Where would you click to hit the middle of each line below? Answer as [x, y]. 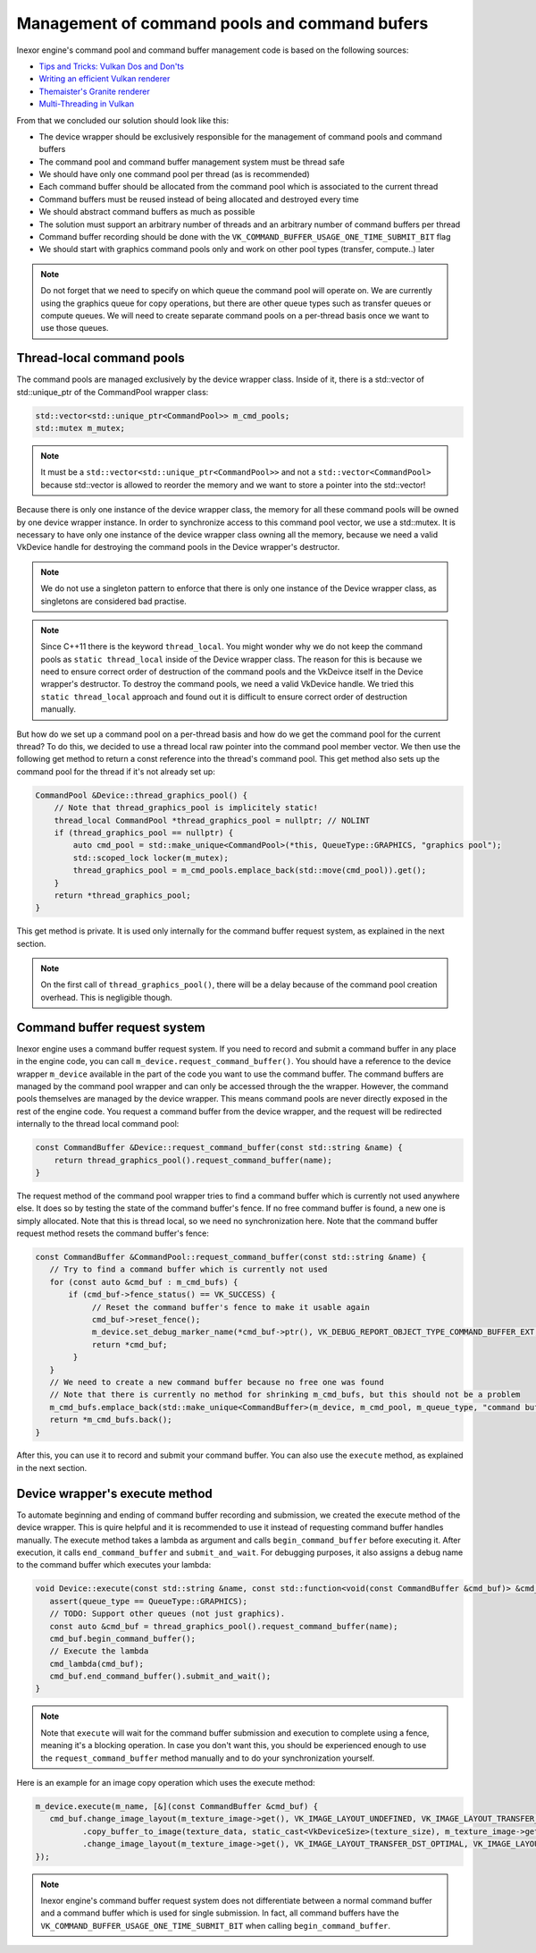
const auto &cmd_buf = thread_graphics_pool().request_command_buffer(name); [224, 1626]
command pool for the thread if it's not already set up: [116, 771]
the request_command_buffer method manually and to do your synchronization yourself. [208, 1758]
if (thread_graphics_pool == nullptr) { [144, 833]
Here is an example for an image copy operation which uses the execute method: [166, 1783]
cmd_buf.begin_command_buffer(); [123, 1638]
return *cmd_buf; [130, 1344]
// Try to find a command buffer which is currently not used [188, 1269]
